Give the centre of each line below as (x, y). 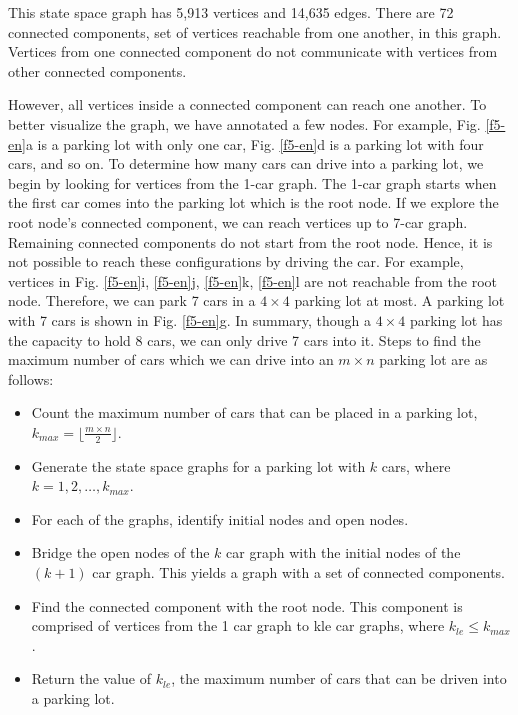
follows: (31, 378)
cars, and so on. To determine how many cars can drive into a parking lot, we (246, 163)
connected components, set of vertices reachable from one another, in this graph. (255, 31)
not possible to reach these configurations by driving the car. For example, (236, 261)
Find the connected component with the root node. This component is (247, 605)
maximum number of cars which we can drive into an (171, 359)
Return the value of (91, 678)
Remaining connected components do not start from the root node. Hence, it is (250, 241)
